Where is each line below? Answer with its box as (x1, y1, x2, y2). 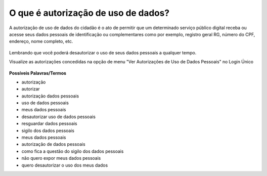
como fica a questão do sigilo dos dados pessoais (21, 148, 124, 154)
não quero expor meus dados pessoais (21, 155, 101, 161)
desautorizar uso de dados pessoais (21, 114, 96, 120)
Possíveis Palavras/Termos (9, 70, 67, 76)
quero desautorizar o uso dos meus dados (21, 162, 108, 168)
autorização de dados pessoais (21, 141, 86, 147)
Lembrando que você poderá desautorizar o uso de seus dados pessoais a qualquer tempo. (9, 49, 197, 55)
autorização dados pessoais (21, 93, 79, 99)
